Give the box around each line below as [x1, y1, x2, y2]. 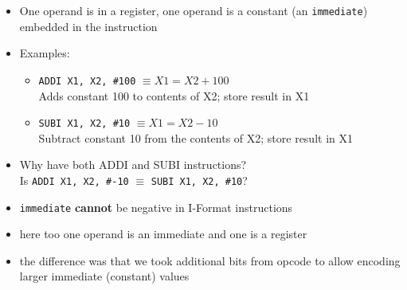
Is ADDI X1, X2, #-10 [19, 171, 129, 188]
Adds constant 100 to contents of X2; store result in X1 [38, 87, 310, 104]
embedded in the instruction [19, 18, 158, 34]
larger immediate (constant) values [19, 268, 190, 284]
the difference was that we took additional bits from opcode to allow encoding [19, 252, 401, 268]
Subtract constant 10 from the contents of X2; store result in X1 [38, 129, 353, 146]
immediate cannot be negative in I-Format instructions [19, 198, 293, 215]
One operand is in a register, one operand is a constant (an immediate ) [19, 2, 368, 18]
